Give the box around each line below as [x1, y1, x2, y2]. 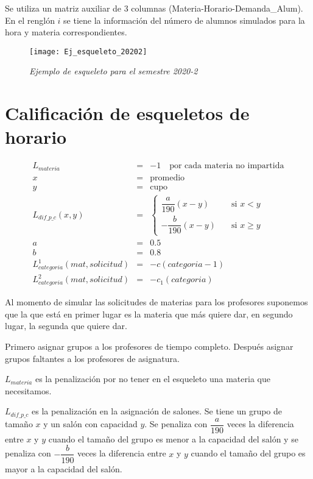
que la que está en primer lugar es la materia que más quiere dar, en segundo [5, 307, 293, 320]
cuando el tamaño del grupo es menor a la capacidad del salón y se [48, 432, 298, 445]
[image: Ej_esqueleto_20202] [29, 47, 147, 56]
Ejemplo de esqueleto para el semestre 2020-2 [29, 65, 198, 77]
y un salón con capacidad [43, 417, 138, 430]
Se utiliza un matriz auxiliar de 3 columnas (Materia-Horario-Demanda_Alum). [5, 2, 303, 14]
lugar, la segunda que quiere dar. [5, 319, 127, 332]
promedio [150, 173, 185, 182]
